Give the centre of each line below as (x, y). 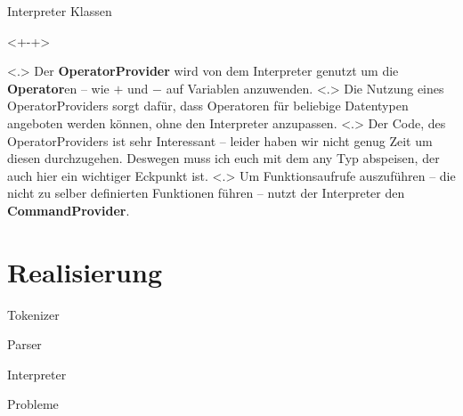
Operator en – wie (58, 88)
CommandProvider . (69, 210)
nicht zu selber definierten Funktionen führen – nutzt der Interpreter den (206, 193)
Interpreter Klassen (60, 11)
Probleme (33, 404)
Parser (24, 344)
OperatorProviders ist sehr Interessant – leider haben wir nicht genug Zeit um (220, 140)
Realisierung (85, 271)
